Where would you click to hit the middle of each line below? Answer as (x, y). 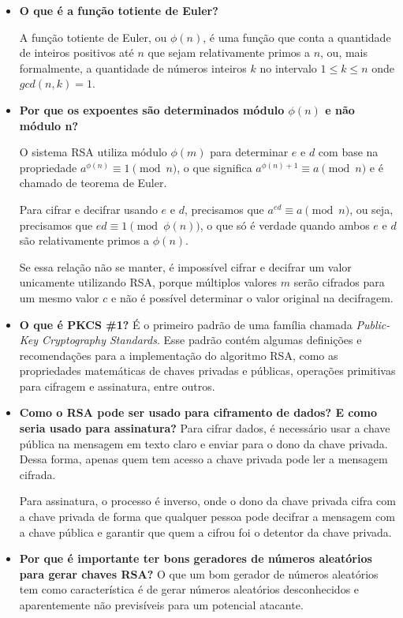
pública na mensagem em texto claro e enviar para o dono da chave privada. (203, 443)
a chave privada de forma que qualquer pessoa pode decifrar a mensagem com (207, 517)
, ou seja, (371, 209)
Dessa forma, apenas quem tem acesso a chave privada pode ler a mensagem (203, 459)
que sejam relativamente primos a (229, 52)
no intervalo (288, 67)
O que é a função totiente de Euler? (119, 10)
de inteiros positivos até (76, 52)
